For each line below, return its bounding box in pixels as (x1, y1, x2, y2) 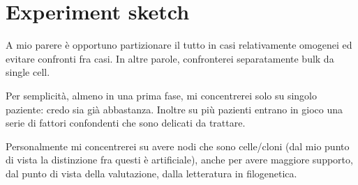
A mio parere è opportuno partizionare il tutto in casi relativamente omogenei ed (6, 38, 352, 52)
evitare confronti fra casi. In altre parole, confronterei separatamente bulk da (6, 51, 334, 65)
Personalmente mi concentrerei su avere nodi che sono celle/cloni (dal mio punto (6, 138, 350, 153)
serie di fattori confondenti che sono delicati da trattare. (6, 115, 246, 130)
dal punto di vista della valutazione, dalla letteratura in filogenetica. (6, 166, 297, 180)
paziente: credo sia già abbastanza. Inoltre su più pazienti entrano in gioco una (6, 102, 343, 116)
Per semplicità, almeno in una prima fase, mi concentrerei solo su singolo (6, 88, 317, 102)
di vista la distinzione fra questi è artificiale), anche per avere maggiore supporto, (6, 152, 353, 167)
